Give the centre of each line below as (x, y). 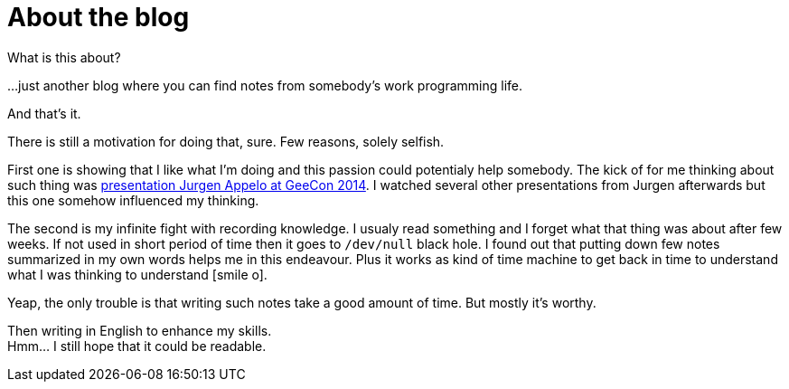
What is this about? (64, 57)
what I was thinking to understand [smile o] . (137, 274)
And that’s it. (44, 113)
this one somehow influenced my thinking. (133, 200)
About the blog (99, 17)
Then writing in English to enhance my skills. (140, 330)
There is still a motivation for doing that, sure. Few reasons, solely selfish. (226, 141)
